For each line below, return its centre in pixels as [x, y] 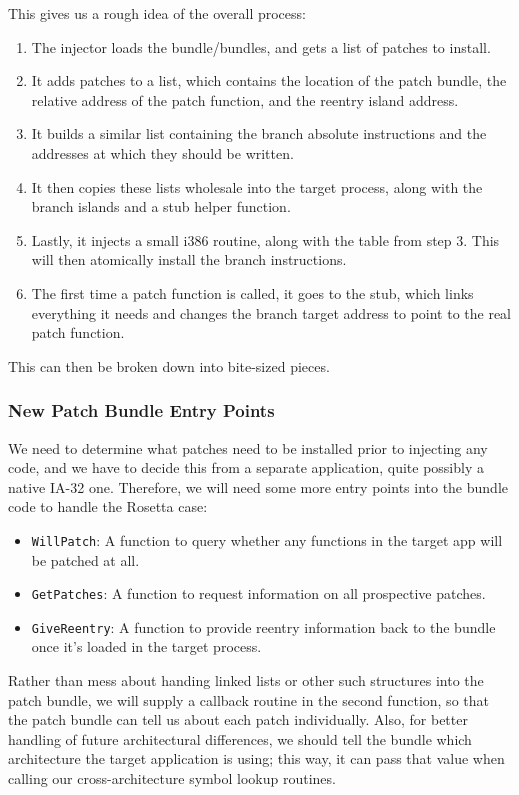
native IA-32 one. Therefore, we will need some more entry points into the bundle [258, 486]
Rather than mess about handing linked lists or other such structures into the [246, 680]
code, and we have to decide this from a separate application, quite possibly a [246, 467]
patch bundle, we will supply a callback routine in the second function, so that [248, 699]
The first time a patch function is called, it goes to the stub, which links [252, 292]
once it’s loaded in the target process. [146, 646]
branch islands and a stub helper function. [161, 206]
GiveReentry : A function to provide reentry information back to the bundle [263, 626]
